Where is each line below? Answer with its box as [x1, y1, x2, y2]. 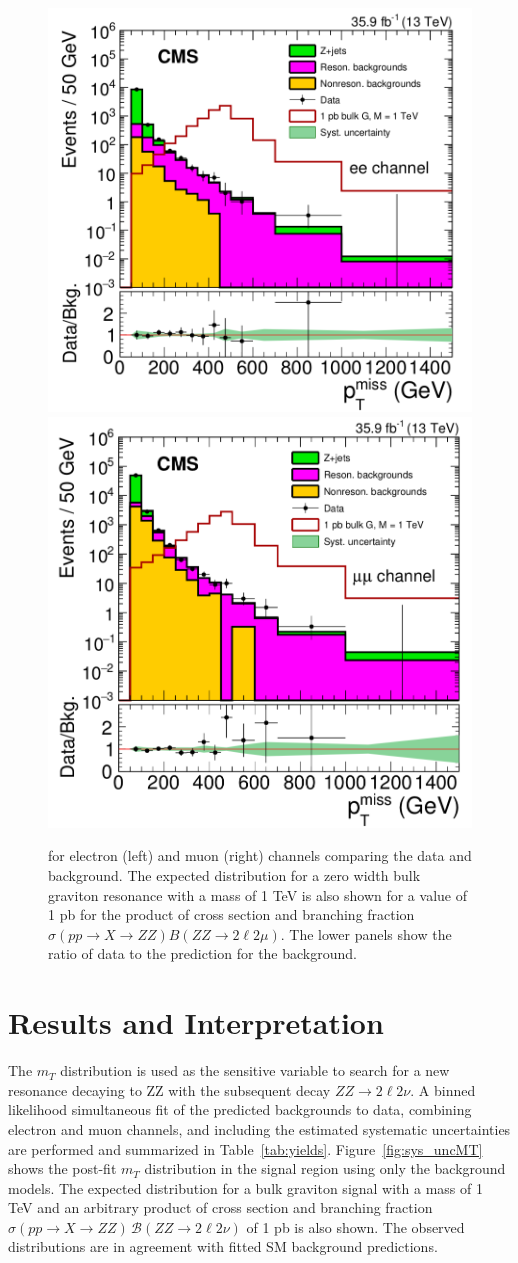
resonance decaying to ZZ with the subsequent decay [8, 1079, 331, 1100]
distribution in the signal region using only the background [144, 1158, 506, 1179]
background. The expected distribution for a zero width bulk [48, 865, 421, 886]
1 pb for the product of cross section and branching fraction [48, 904, 415, 925]
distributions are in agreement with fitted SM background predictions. [8, 1236, 438, 1257]
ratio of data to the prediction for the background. [48, 943, 357, 964]
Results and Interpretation [8, 1002, 384, 1043]
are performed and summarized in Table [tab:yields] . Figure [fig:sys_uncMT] [8, 1138, 483, 1159]
